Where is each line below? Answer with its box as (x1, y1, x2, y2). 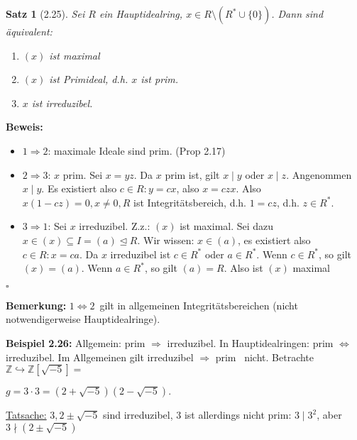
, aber (317, 407, 342, 422)
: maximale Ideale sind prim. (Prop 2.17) (48, 143, 226, 158)
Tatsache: (6, 407, 47, 422)
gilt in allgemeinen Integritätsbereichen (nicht (99, 297, 298, 312)
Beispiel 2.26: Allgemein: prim (6, 335, 145, 350)
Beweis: (6, 119, 43, 134)
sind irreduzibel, (103, 407, 173, 422)
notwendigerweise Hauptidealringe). (6, 312, 160, 326)
